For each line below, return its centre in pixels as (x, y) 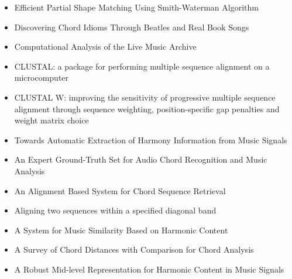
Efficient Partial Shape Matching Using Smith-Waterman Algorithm (136, 7)
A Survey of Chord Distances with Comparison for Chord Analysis (134, 249)
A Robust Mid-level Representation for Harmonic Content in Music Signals (149, 269)
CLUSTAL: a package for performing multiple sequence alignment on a (142, 66)
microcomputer (42, 77)
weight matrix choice (51, 120)
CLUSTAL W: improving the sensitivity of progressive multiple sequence (145, 97)
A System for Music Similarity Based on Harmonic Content (121, 230)
